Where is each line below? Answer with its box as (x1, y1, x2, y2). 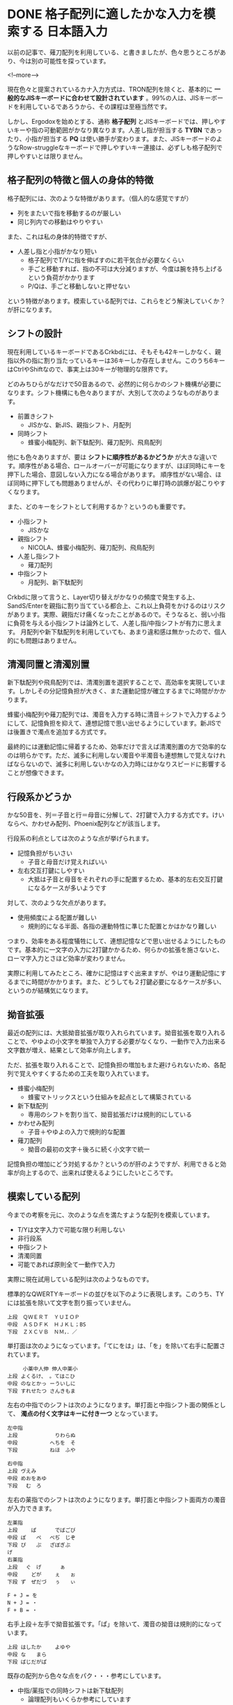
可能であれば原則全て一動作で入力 (17, 1260, 115, 1268)
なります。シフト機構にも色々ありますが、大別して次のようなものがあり (7, 388, 214, 397)
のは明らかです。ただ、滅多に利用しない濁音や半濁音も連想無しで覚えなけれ (7, 751, 226, 760)
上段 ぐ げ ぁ (7, 1563, 66, 1571)
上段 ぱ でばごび (7, 1526, 77, 1534)
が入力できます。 (7, 1504, 56, 1512)
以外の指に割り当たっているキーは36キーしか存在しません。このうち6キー (13, 356, 225, 365)
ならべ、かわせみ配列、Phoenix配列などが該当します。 (7, 819, 164, 828)
